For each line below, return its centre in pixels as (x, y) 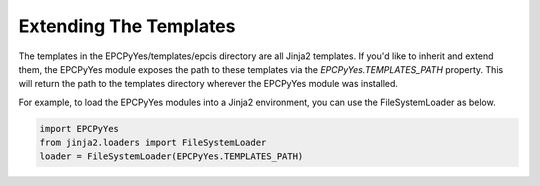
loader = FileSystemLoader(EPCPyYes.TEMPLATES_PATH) (171, 156)
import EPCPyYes (79, 128)
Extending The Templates (127, 26)
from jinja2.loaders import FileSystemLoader (153, 143)
